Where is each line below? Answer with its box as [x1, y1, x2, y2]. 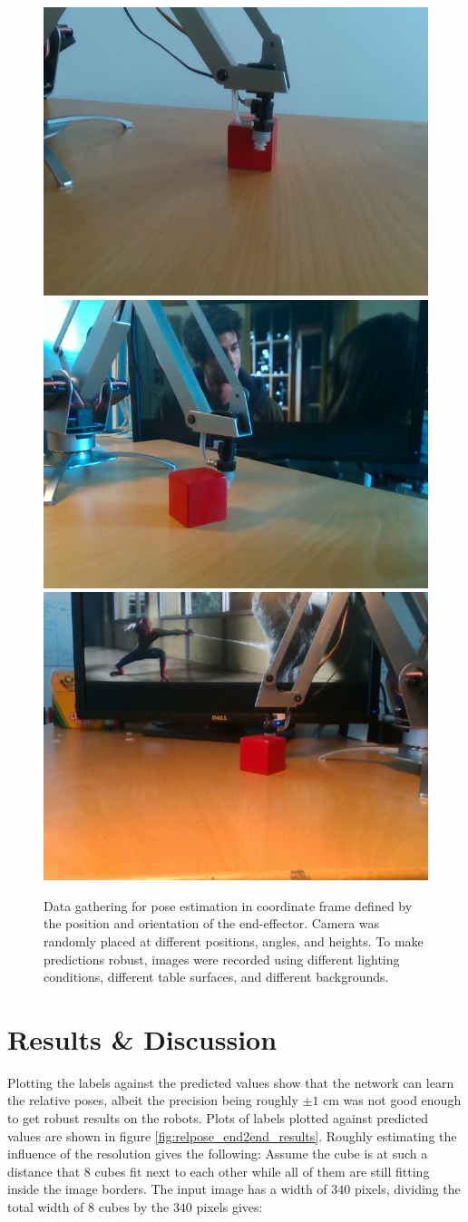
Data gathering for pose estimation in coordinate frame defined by [44, 896, 413, 915]
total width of [7, 1198, 84, 1217]
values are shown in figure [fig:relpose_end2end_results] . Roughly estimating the [7, 1126, 457, 1145]
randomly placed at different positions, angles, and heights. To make [44, 931, 424, 950]
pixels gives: [196, 1198, 263, 1217]
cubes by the [98, 1198, 170, 1217]
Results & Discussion [7, 1020, 278, 1057]
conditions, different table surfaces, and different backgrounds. [44, 967, 389, 986]
